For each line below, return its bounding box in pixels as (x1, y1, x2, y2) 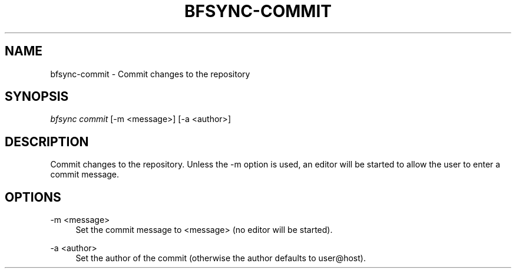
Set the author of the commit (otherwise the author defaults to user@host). (75, 253, 366, 264)
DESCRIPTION (5, 134, 89, 149)
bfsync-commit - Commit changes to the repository (50, 68, 250, 79)
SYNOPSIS (5, 89, 69, 104)
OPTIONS (5, 189, 61, 205)
